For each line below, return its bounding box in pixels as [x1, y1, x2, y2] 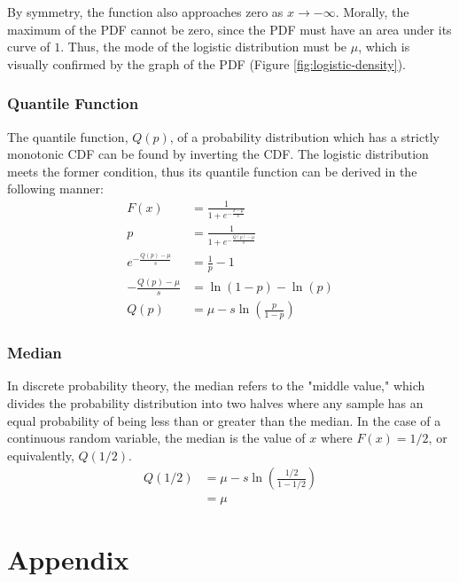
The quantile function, [7, 127, 128, 145]
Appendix [7, 540, 129, 577]
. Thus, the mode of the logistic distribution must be [60, 37, 347, 56]
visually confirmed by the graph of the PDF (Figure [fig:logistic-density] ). [7, 54, 406, 73]
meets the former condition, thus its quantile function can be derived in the [7, 161, 417, 180]
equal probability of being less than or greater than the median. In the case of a [7, 411, 441, 429]
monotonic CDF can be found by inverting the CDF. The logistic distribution [7, 145, 429, 163]
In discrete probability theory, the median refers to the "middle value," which [7, 376, 425, 395]
